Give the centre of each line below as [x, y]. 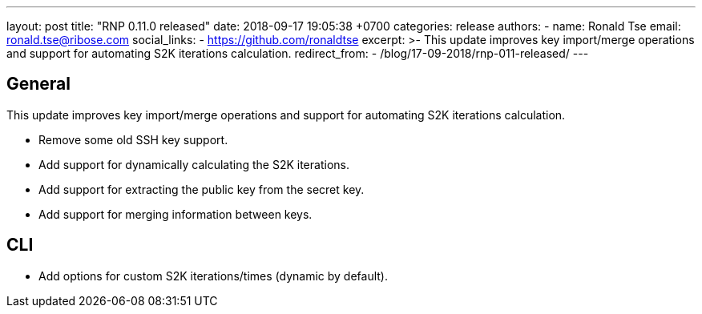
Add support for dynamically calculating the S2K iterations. [194, 164]
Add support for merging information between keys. [175, 214]
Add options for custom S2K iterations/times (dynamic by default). [213, 276]
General [39, 84]
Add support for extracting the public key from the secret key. [202, 189]
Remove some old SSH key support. [133, 139]
